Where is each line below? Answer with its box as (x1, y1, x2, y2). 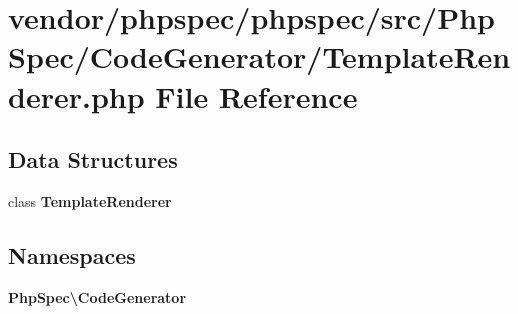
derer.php (8, 75, 145, 116)
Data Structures (8, 144, 178, 175)
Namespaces (8, 239, 136, 270)
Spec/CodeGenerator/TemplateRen (8, 36, 511, 77)
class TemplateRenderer (8, 190, 172, 211)
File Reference (155, 75, 358, 116)
